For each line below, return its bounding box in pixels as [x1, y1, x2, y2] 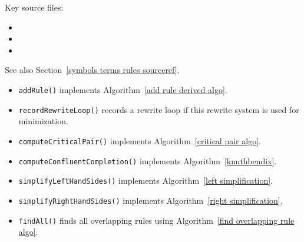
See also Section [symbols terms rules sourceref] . [5, 64, 180, 76]
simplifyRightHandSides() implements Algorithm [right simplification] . [18, 194, 283, 206]
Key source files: [5, 1, 64, 13]
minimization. [18, 115, 68, 127]
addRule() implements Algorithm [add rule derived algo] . [18, 83, 227, 95]
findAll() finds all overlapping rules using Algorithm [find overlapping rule [18, 214, 295, 226]
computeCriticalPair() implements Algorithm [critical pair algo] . [18, 134, 261, 147]
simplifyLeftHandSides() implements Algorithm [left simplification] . [18, 174, 273, 187]
